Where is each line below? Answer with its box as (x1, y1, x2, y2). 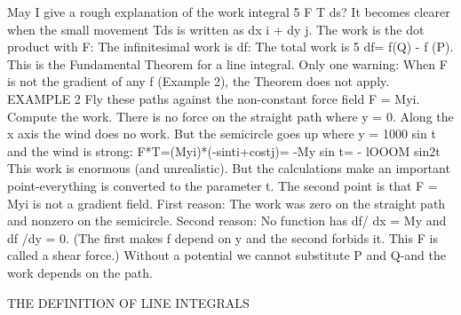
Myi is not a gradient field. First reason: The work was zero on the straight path (7, 193, 446, 212)
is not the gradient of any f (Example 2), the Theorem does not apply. (7, 72, 390, 91)
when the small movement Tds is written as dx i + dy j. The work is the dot (7, 20, 425, 38)
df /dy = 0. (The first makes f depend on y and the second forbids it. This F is (7, 228, 438, 247)
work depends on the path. (7, 263, 153, 281)
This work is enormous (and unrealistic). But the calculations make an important (7, 159, 450, 177)
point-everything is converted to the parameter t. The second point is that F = (7, 176, 438, 194)
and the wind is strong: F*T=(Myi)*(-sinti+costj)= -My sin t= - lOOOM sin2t (7, 141, 441, 160)
